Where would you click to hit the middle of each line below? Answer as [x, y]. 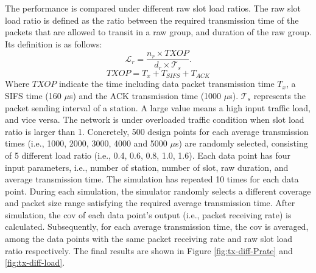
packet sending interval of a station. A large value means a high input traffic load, [158, 107]
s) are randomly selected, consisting [241, 143]
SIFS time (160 [33, 95]
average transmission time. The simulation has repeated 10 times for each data [152, 179]
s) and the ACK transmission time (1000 [145, 95]
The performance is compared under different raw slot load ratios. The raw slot [153, 8]
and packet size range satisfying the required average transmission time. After [150, 203]
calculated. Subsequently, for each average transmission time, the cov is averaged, [157, 226]
